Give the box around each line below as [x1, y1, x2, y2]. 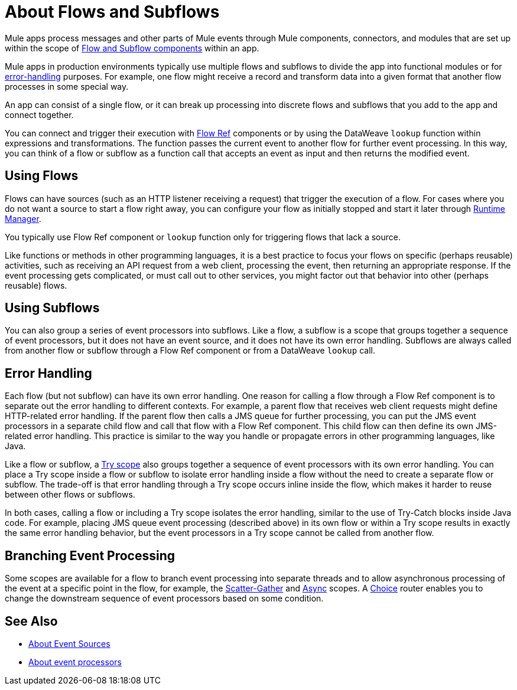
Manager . [5, 213, 41, 224]
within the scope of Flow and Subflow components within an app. [5, 42, 259, 53]
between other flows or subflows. [5, 489, 135, 500]
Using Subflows [5, 300, 100, 316]
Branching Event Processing [5, 548, 175, 563]
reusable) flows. [5, 280, 67, 290]
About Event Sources [28, 638, 110, 649]
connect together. [5, 109, 74, 120]
